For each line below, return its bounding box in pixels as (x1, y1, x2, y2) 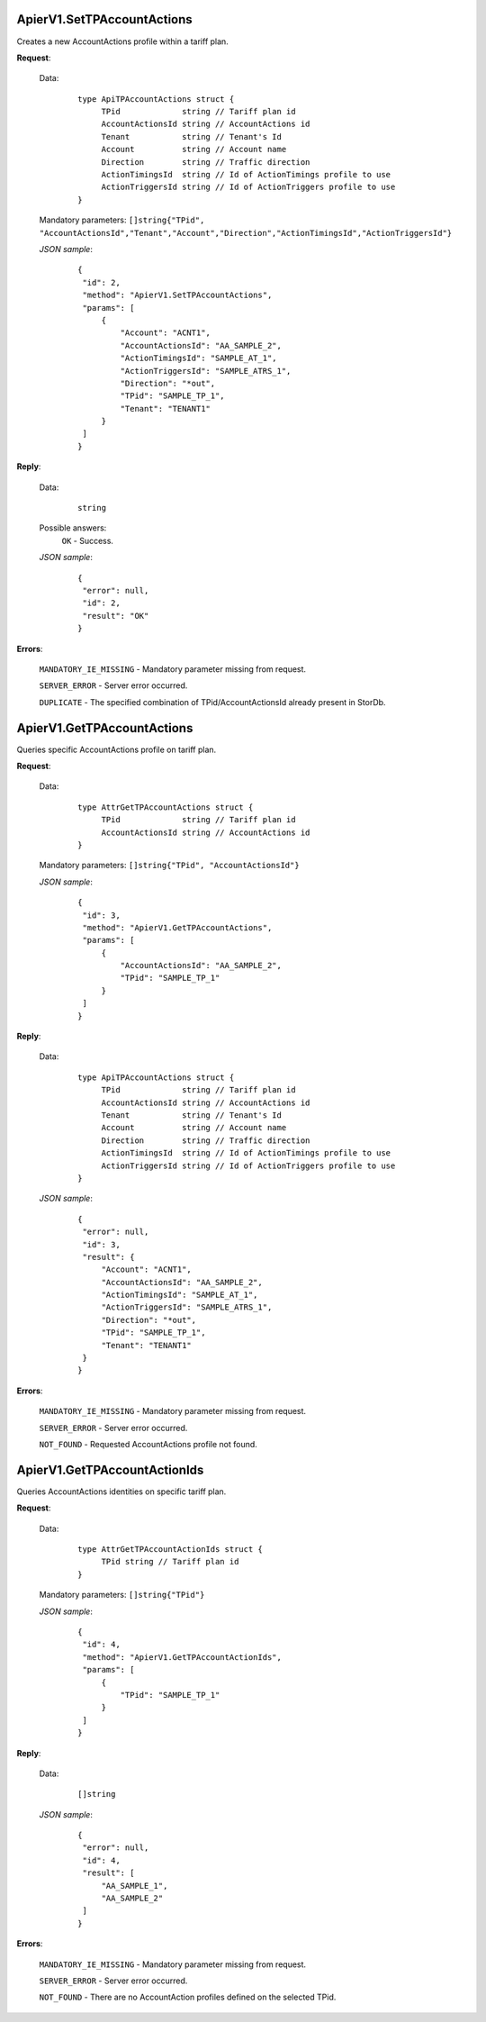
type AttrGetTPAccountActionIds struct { (77, 1545, 263, 1555)
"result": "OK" (82, 611, 149, 621)
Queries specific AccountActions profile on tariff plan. (16, 744, 217, 755)
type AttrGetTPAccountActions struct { (77, 802, 254, 812)
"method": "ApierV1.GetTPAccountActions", (82, 922, 273, 932)
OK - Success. (61, 535, 114, 546)
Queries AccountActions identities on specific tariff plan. (16, 1486, 227, 1497)
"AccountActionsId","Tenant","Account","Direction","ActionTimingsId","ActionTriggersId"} (39, 228, 453, 238)
